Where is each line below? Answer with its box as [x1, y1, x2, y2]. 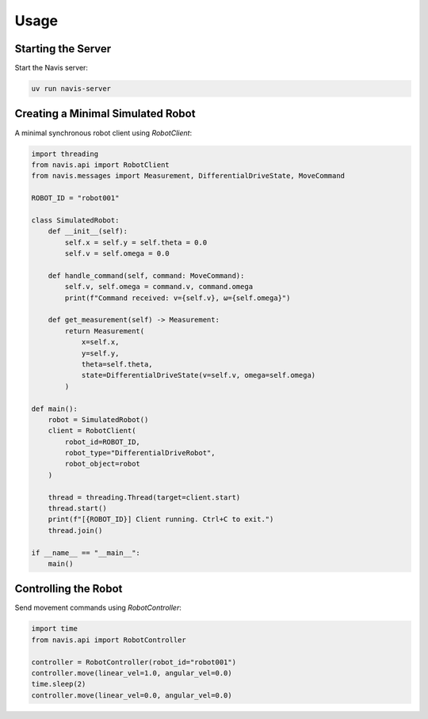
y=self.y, [81, 348, 120, 358]
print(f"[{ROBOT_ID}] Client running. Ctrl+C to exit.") [48, 515, 274, 524]
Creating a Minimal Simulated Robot [14, 107, 196, 120]
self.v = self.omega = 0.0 [64, 249, 170, 258]
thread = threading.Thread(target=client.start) [48, 493, 241, 502]
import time [31, 624, 78, 633]
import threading [31, 149, 99, 158]
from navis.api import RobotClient [31, 160, 170, 169]
